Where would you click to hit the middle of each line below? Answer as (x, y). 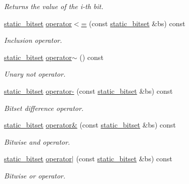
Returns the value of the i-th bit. (54, 6)
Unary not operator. (35, 74)
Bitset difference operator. (44, 108)
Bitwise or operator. (35, 175)
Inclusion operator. (33, 40)
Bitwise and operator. (37, 141)
